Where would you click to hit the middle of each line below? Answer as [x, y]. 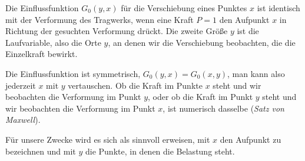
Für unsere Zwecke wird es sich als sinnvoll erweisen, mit [108, 139]
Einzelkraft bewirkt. [42, 54]
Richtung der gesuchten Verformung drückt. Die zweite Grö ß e [117, 31]
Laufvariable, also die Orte [53, 42]
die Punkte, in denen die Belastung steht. [160, 151]
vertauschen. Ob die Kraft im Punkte [135, 85]
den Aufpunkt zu [251, 139]
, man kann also [256, 73]
